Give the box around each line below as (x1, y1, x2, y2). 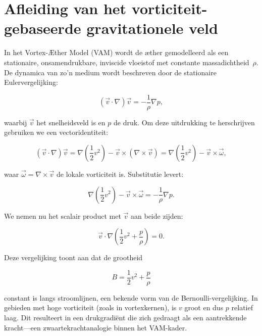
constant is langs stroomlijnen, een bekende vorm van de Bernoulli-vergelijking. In (4, 292, 258, 303)
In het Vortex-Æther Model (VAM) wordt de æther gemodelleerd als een (4, 47, 229, 58)
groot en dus (184, 302, 224, 313)
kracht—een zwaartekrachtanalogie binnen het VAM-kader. (4, 322, 187, 332)
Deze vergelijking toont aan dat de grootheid (4, 252, 143, 263)
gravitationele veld (86, 18, 218, 38)
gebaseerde (4, 18, 81, 38)
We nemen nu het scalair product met (4, 210, 121, 221)
